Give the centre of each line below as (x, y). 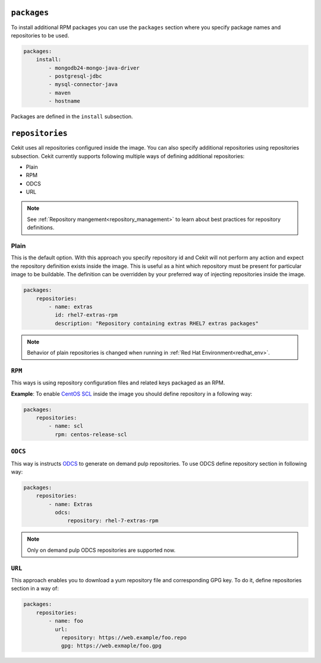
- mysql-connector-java (83, 84)
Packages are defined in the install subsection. (72, 116)
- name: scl (66, 426)
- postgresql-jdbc (75, 76)
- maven (60, 93)
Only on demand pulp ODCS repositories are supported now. (101, 550)
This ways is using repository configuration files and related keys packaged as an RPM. (118, 383)
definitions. (41, 228)
